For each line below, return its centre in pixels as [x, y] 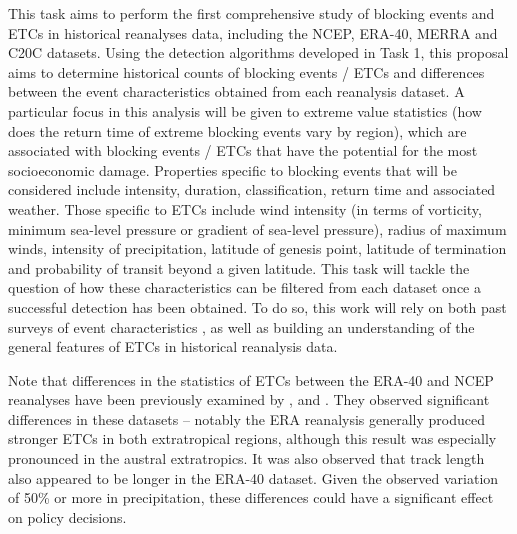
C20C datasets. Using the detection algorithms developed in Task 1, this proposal [258, 52]
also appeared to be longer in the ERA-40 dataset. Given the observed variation [253, 477]
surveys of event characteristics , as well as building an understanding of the [241, 326]
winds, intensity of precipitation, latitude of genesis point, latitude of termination [257, 248]
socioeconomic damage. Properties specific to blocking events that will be [232, 169]
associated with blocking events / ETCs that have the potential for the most [243, 150]
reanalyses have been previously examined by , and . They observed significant [249, 399]
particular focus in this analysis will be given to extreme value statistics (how [245, 110]
